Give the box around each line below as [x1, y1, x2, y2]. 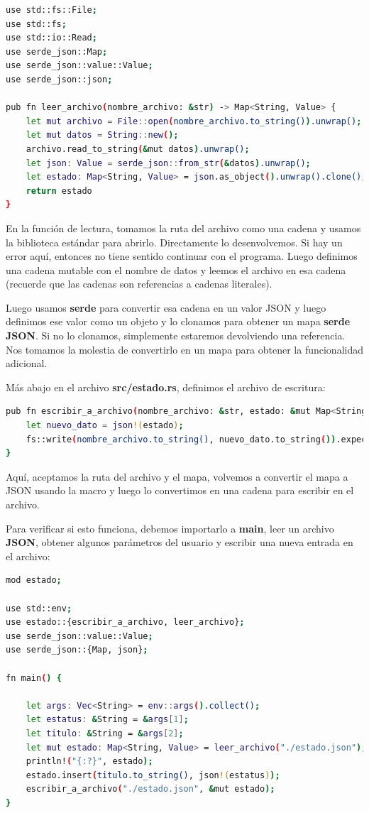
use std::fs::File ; [6, 5, 97, 15]
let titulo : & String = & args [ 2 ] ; [26, 728, 184, 738]
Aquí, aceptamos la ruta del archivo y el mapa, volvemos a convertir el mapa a [6, 469, 348, 484]
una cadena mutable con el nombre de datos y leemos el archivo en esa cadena [6, 262, 346, 277]
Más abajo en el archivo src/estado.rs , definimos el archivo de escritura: [6, 379, 326, 394]
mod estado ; [6, 575, 62, 586]
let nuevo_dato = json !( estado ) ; [26, 420, 184, 431]
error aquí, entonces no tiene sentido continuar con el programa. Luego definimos [6, 249, 358, 263]
